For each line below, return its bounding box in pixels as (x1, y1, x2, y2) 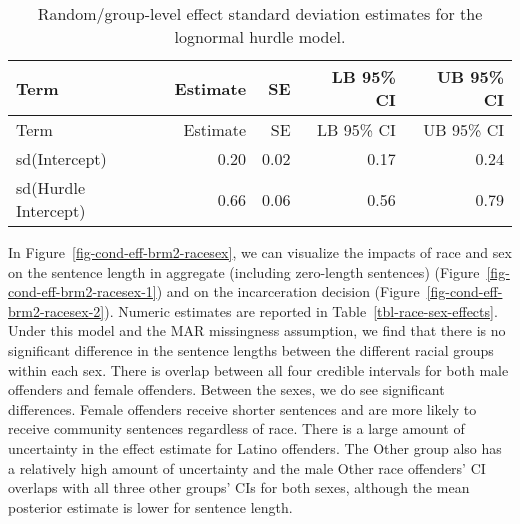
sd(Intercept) (16, 147, 107, 170)
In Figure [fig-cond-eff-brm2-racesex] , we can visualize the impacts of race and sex (8, 242, 512, 262)
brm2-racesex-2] (8, 300, 105, 321)
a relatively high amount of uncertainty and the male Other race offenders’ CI (8, 457, 486, 478)
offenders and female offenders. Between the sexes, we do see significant (8, 379, 445, 400)
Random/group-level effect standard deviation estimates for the (37, 2, 483, 25)
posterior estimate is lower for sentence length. (8, 496, 293, 517)
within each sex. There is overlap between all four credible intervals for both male (8, 359, 509, 380)
